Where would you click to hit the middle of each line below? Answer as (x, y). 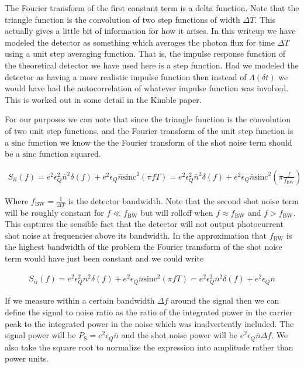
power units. (27, 358)
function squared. (70, 154)
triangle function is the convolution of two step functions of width (122, 19)
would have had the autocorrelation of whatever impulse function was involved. (147, 88)
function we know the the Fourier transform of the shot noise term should (160, 142)
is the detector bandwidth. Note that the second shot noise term (183, 200)
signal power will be (40, 335)
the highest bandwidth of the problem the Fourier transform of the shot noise (144, 247)
